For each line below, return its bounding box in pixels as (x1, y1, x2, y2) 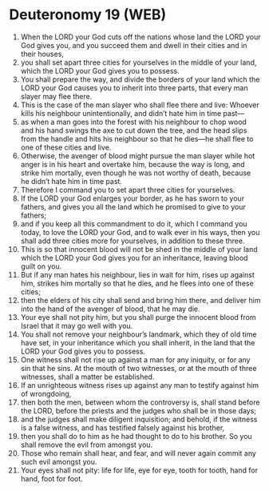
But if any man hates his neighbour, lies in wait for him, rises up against (20, 269, 255, 279)
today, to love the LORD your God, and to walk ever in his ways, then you (20, 227, 260, 237)
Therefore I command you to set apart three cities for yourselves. (20, 185, 235, 194)
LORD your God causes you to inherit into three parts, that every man (20, 82, 248, 93)
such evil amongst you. (20, 457, 97, 466)
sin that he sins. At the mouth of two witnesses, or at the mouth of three (20, 363, 257, 373)
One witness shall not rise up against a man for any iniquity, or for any (20, 354, 251, 365)
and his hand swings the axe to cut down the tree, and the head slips (20, 126, 247, 135)
